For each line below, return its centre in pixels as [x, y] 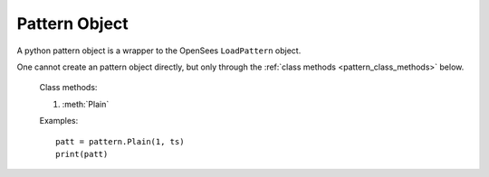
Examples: [59, 121]
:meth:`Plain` [86, 104]
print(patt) [82, 154]
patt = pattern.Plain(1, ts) [120, 141]
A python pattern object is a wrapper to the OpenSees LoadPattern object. [159, 51]
